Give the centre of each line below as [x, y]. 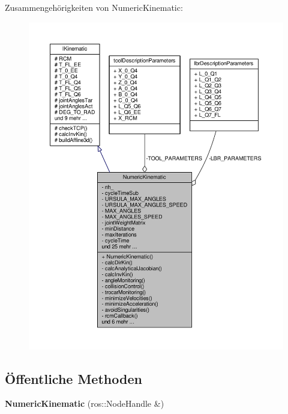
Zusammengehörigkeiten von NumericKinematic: [94, 7]
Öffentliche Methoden [73, 378]
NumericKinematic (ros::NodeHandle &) [85, 403]
